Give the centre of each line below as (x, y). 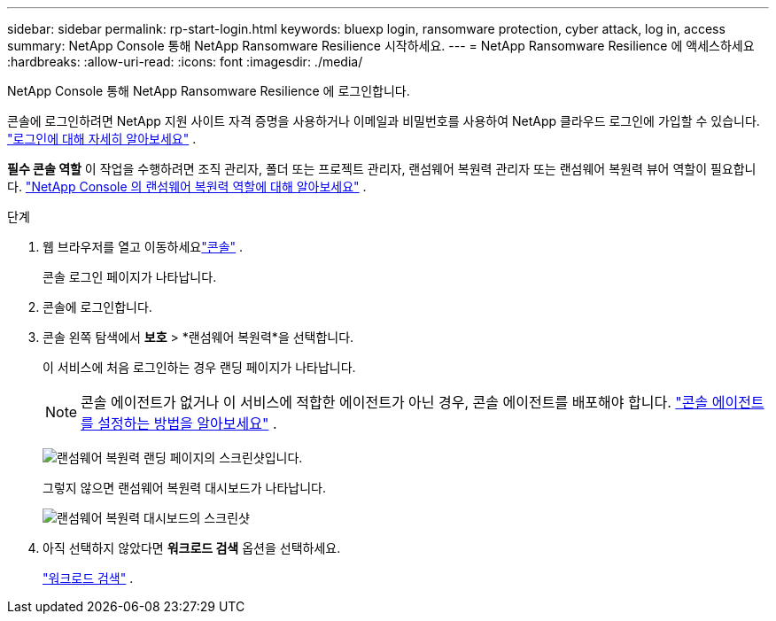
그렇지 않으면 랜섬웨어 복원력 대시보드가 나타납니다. (184, 488)
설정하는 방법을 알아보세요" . (187, 423)
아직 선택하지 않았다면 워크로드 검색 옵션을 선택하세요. (192, 548)
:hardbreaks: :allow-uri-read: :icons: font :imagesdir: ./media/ (185, 62)
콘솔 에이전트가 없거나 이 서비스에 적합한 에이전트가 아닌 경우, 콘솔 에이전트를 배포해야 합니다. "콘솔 (395, 402)
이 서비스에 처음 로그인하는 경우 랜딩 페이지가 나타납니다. (199, 367)
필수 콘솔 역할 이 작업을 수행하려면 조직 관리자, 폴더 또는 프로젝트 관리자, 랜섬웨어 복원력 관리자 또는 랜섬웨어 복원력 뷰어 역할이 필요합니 (382, 169)
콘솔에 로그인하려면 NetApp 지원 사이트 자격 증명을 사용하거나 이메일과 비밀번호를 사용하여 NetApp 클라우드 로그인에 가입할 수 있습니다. (384, 121)
